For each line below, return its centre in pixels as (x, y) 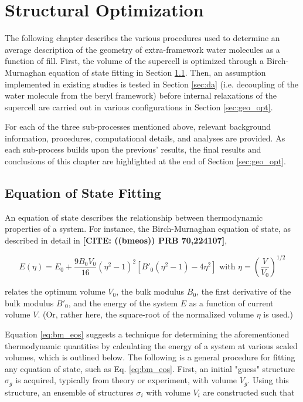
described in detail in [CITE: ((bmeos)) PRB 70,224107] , (116, 240)
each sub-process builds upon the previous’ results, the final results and (133, 149)
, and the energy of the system (123, 303)
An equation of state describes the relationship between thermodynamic (134, 217)
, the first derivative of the (244, 291)
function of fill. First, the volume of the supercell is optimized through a (134, 61)
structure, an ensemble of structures (69, 392)
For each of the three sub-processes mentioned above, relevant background (138, 126)
